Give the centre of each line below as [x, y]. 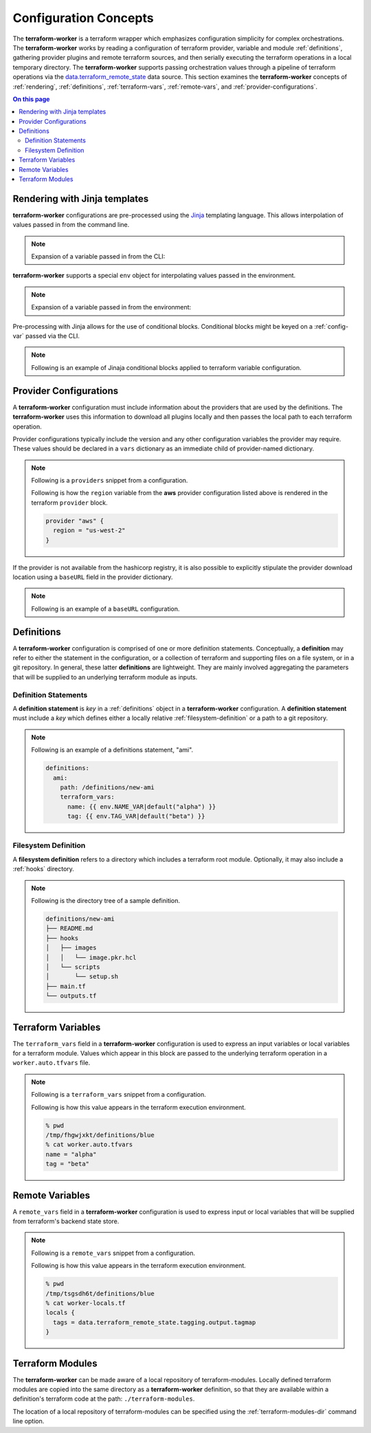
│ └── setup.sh [82, 977]
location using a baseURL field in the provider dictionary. [93, 577]
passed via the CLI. [53, 336]
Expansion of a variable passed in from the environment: [111, 307]
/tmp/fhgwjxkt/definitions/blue [100, 1135]
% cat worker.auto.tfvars [89, 1145]
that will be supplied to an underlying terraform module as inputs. [105, 677]
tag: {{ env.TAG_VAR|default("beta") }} [136, 816]
